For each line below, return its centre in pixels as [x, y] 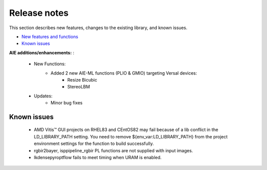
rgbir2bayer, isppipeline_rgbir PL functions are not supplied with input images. [113, 150]
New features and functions [50, 37]
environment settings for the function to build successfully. [94, 144]
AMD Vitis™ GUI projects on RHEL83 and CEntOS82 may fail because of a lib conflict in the [126, 130]
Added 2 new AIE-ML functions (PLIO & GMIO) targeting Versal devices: [124, 73]
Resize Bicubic [82, 80]
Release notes [39, 13]
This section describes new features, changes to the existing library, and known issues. [98, 28]
